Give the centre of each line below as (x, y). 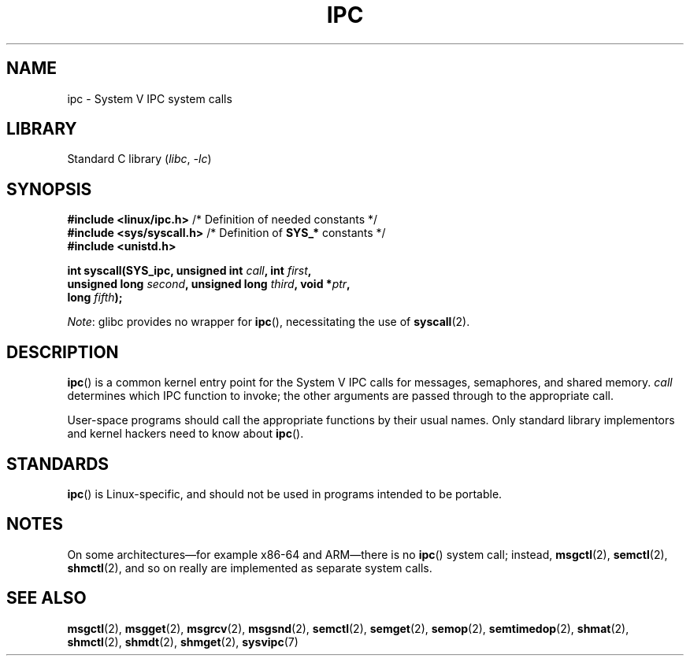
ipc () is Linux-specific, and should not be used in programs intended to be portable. (285, 494)
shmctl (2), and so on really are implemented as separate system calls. (250, 568)
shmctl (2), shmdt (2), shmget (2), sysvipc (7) (183, 642)
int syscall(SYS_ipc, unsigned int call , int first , (189, 271)
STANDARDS (58, 464)
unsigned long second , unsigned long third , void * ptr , (209, 284)
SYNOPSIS (49, 189)
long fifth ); (95, 298)
